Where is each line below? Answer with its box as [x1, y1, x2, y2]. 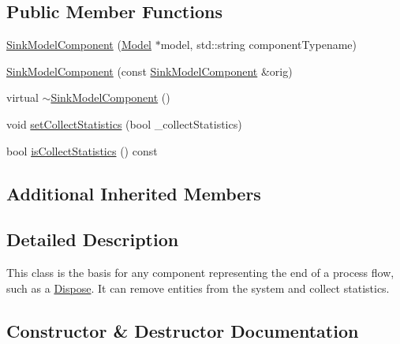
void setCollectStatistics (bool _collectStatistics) [6, 115, 242, 132]
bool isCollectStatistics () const [6, 142, 158, 159]
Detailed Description [6, 227, 179, 252]
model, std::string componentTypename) [160, 36, 357, 53]
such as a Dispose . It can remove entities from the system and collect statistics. [6, 279, 390, 296]
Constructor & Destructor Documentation [6, 318, 359, 342]
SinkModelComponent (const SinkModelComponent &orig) [6, 62, 293, 79]
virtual [6, 89, 39, 106]
